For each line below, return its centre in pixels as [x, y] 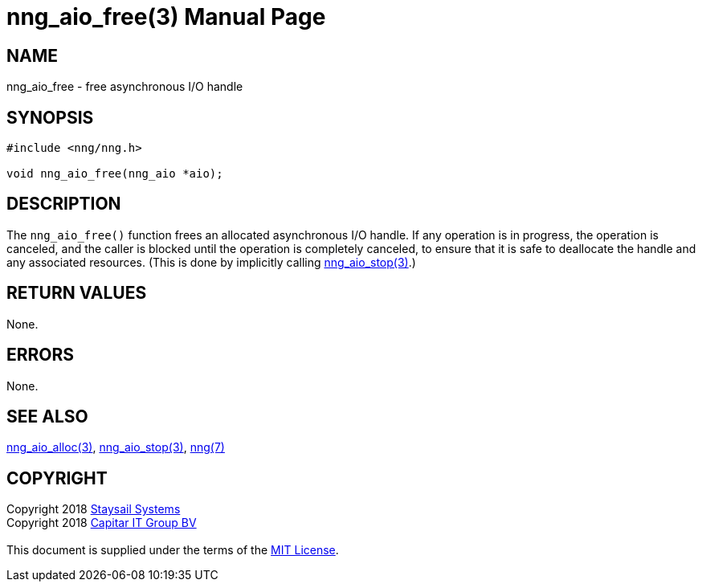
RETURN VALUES [77, 293]
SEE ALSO [47, 416]
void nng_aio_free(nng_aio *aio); [115, 174]
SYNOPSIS [50, 117]
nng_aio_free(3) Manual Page [166, 17]
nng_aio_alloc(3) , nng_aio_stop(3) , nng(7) [116, 447]
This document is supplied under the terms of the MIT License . [173, 550]
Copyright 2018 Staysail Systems [94, 509]
